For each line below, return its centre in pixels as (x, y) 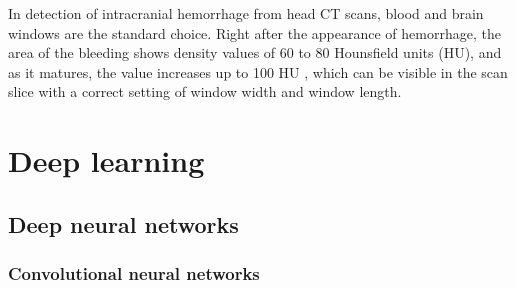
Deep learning (106, 160)
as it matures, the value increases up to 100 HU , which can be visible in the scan (258, 71)
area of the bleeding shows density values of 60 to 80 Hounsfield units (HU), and (255, 52)
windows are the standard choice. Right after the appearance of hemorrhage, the (254, 32)
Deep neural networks (123, 223)
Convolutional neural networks (134, 273)
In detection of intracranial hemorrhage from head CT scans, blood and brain (246, 13)
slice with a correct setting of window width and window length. (205, 91)
